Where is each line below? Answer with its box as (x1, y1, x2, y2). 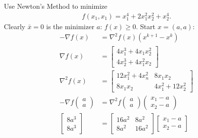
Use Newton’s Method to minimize (4, 1, 108, 11)
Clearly (4, 21, 25, 31)
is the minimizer (46, 21, 94, 31)
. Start (136, 21, 156, 31)
